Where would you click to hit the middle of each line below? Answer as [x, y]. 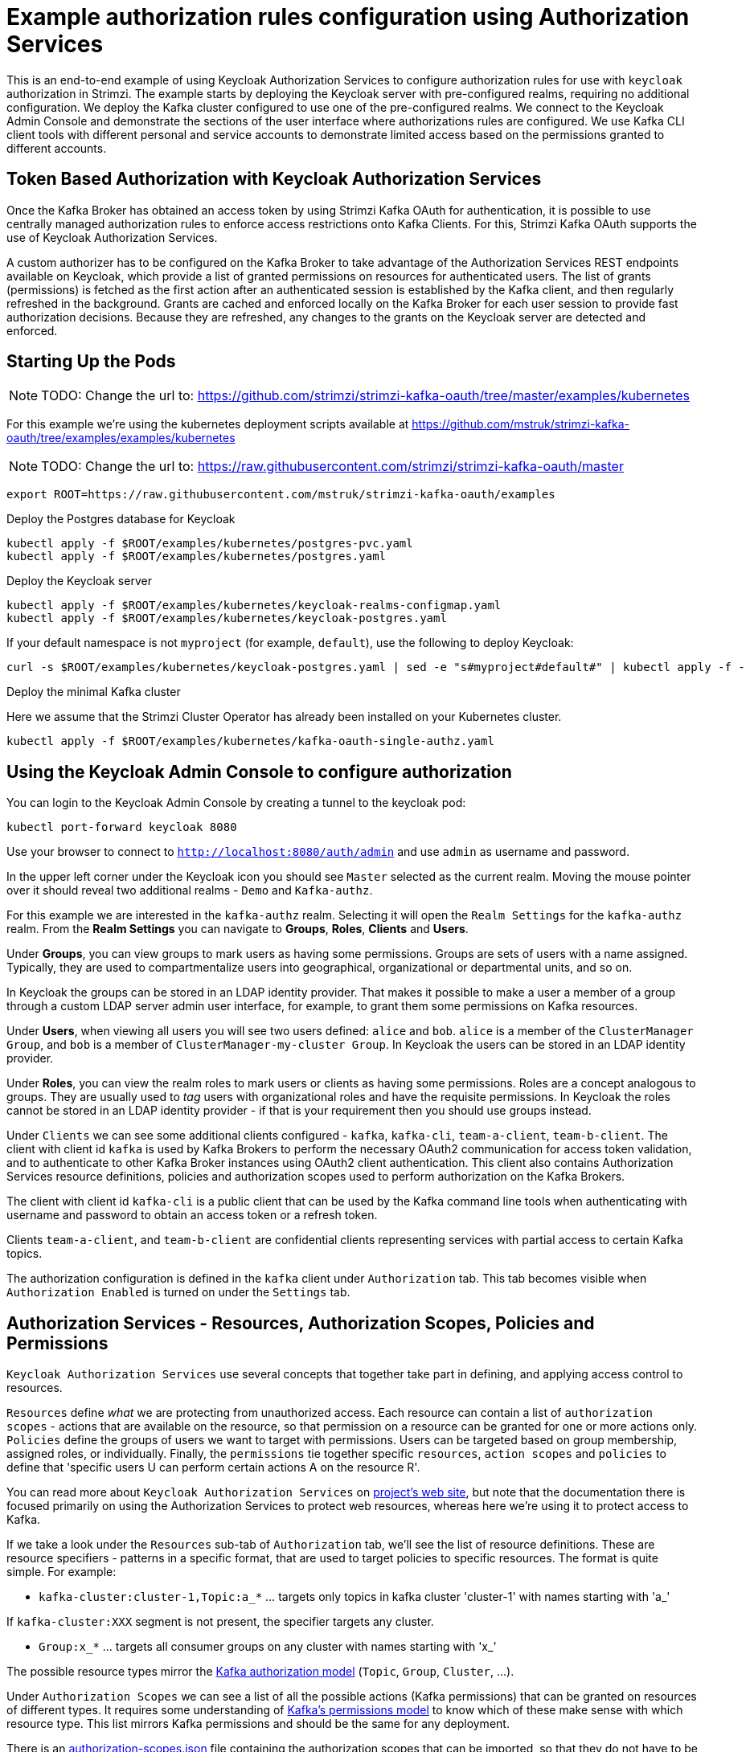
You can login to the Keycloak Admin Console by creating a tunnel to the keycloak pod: [236, 803]
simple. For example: [61, 1572]
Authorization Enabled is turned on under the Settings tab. [178, 1292]
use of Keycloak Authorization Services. [112, 237]
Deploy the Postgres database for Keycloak [121, 519]
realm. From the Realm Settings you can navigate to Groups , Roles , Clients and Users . [238, 929]
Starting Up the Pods [91, 362]
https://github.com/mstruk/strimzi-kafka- [521, 424]
